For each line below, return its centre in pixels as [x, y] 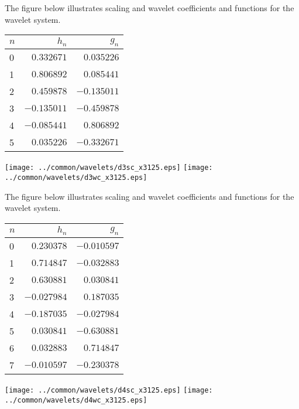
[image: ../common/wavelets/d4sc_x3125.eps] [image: [109, 391]
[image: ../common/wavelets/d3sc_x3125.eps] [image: [109, 168]
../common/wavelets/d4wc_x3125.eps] [76, 400]
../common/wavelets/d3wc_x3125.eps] [76, 178]
